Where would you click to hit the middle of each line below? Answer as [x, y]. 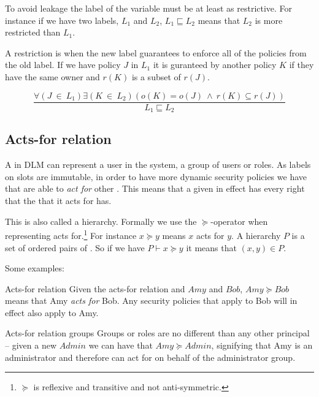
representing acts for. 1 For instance [71, 234]
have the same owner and [52, 76]
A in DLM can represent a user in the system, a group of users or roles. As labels [158, 164]
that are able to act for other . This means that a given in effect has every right [155, 188]
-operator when [239, 221]
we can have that [121, 345]
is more [269, 20]
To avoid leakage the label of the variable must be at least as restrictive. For [149, 8]
